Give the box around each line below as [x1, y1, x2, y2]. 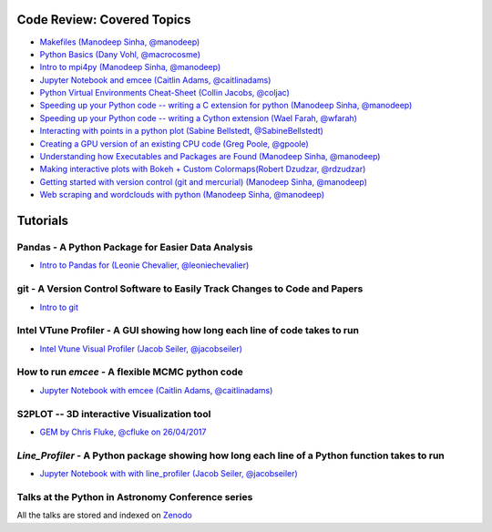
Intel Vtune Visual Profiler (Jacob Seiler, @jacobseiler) [39, 343, 243, 354]
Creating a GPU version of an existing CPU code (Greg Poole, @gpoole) [39, 138, 309, 149]
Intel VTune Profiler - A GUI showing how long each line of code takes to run [16, 324, 360, 337]
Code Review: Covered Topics [16, 12, 191, 27]
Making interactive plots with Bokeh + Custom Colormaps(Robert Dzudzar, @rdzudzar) [39, 164, 366, 175]
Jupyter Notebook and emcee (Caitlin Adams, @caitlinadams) [39, 74, 272, 86]
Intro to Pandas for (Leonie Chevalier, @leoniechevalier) [39, 260, 250, 271]
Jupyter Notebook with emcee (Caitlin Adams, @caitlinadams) [39, 384, 273, 395]
